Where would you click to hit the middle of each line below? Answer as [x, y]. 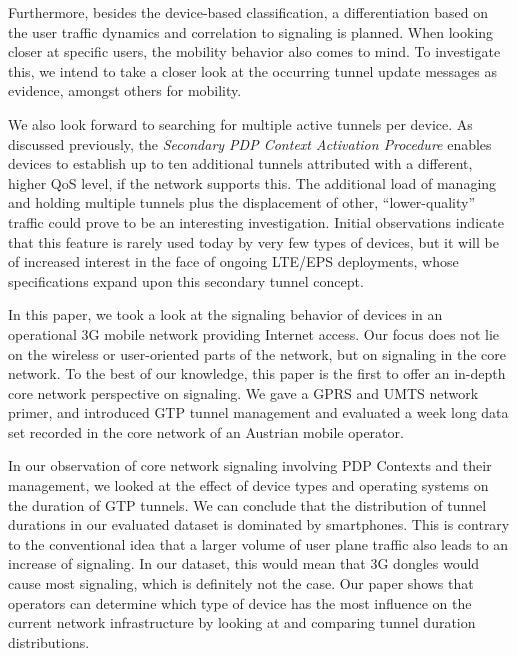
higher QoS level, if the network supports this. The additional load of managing [252, 182]
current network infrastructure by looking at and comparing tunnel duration [242, 622]
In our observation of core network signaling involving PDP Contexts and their [250, 465]
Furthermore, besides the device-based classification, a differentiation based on [248, 12]
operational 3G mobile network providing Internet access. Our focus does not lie [254, 333]
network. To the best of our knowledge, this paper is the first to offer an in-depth [257, 373]
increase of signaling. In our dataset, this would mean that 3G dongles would [244, 563]
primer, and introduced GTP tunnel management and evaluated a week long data [258, 412]
